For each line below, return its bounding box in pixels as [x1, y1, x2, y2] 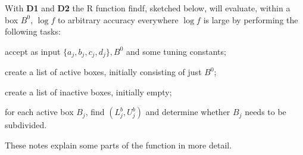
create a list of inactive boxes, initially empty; [5, 85, 172, 98]
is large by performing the [203, 13, 298, 26]
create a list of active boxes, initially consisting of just [5, 66, 202, 78]
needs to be [245, 106, 286, 118]
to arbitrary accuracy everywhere [57, 13, 179, 26]
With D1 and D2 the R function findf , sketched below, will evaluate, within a [5, 2, 290, 14]
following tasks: [5, 25, 61, 38]
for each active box [5, 106, 74, 118]
